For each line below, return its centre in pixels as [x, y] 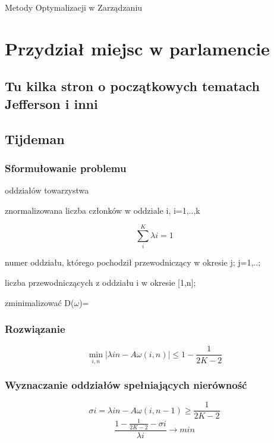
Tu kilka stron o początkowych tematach [132, 86]
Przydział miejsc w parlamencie [137, 48]
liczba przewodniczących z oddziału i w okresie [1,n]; [100, 283]
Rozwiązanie [35, 329]
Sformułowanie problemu [66, 168]
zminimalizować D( [40, 302]
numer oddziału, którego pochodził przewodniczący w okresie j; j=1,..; [133, 262]
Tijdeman [35, 138]
